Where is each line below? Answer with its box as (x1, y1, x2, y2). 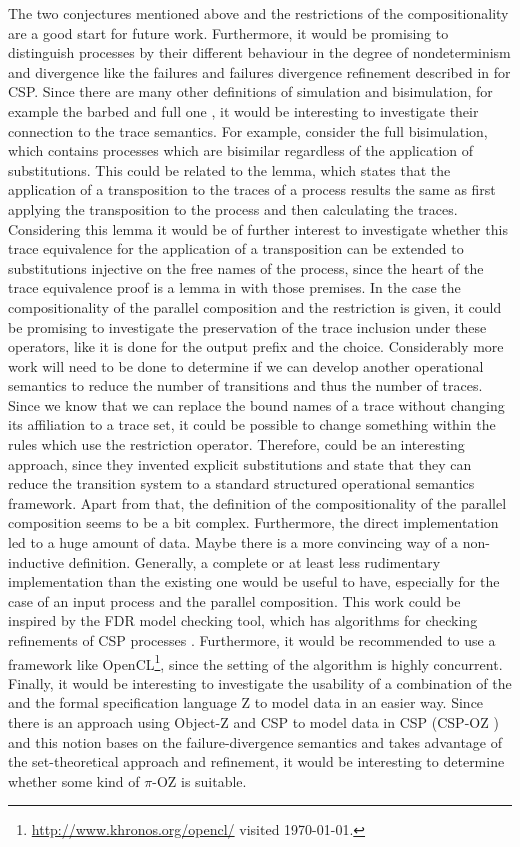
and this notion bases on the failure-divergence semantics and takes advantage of (8, 731, 503, 752)
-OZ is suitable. (152, 770, 247, 791)
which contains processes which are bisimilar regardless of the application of (8, 140, 474, 161)
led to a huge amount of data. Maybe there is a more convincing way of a (8, 532, 459, 553)
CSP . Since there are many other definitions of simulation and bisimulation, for (8, 81, 493, 102)
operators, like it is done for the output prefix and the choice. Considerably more (8, 336, 504, 357)
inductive (8, 551, 65, 572)
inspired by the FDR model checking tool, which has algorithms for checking (8, 610, 478, 631)
